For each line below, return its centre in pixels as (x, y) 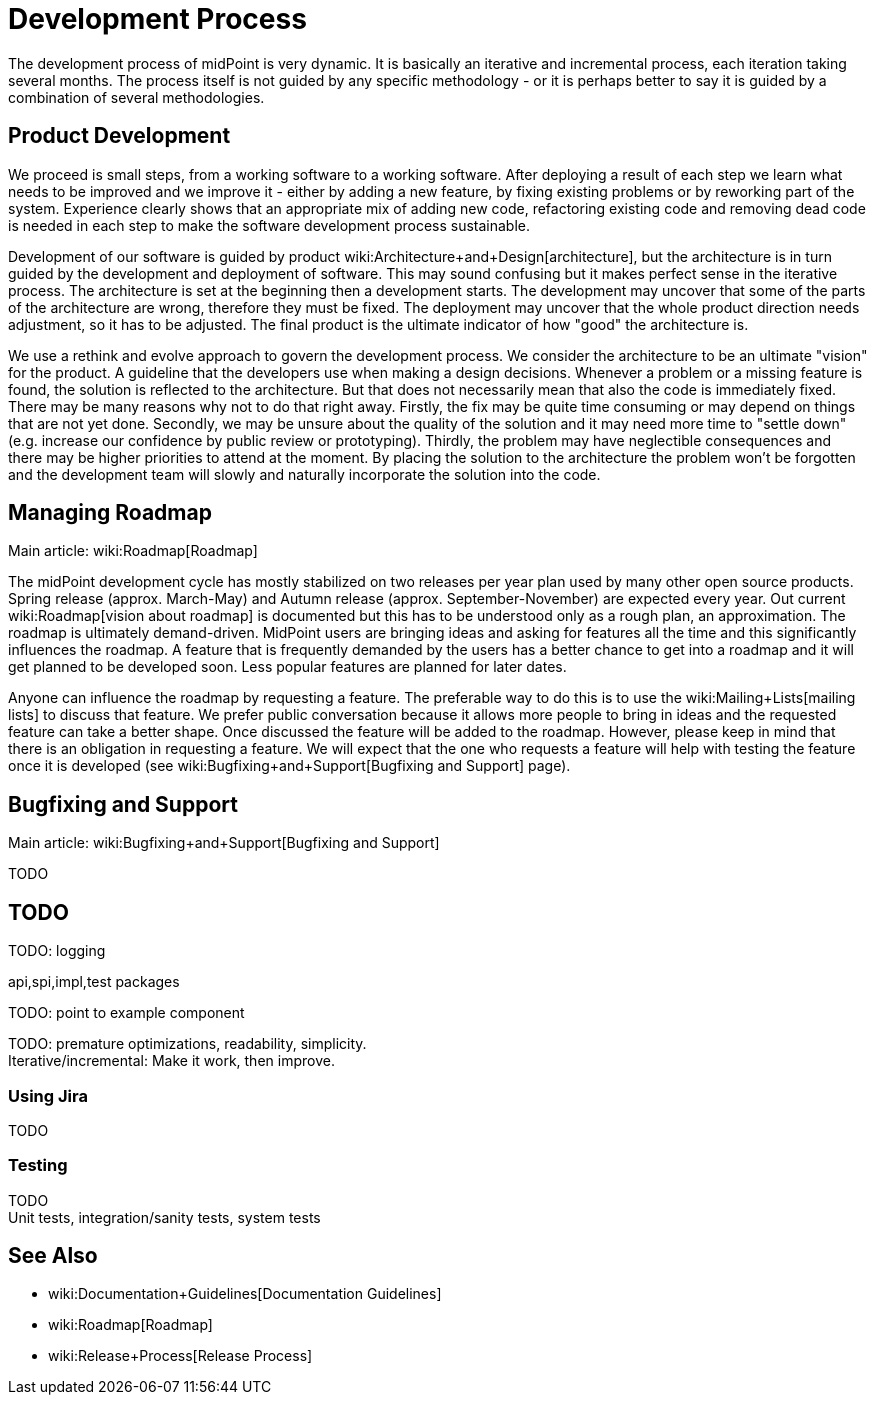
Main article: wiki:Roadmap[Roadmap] (133, 551)
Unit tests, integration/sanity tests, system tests (164, 1217)
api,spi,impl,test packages (94, 982)
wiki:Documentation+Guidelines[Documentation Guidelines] (245, 1294)
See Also (53, 1256)
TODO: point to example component (126, 1013)
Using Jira (48, 1095)
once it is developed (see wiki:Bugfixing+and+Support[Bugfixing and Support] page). (289, 766)
